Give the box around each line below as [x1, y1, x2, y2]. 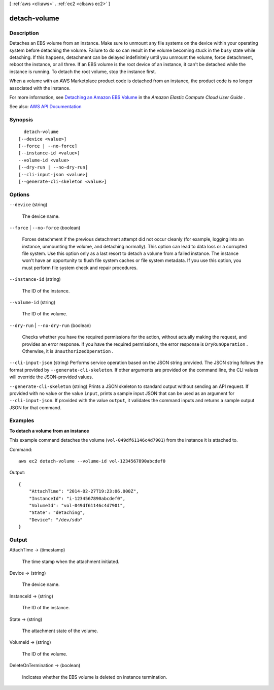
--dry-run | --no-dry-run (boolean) [9, 322, 91, 328]
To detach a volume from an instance [9, 428, 89, 434]
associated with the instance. [9, 85, 71, 91]
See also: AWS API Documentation [9, 104, 82, 110]
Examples [9, 417, 35, 424]
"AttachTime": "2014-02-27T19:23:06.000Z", [28, 488, 139, 495]
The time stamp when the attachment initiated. [22, 558, 120, 565]
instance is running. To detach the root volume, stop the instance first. [9, 69, 156, 75]
